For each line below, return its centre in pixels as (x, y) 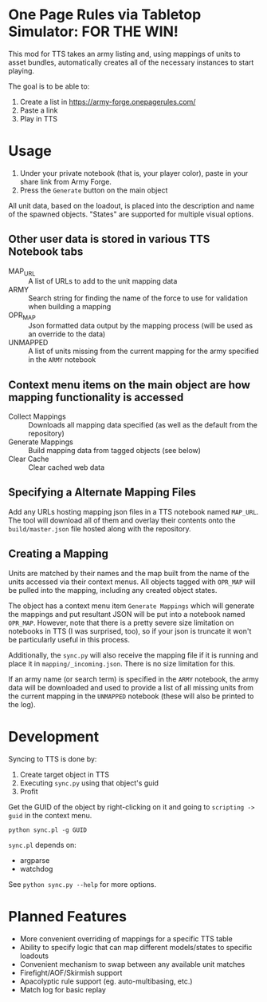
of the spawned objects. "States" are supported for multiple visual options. (131, 214)
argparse (35, 860)
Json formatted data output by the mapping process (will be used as (141, 326)
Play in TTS (39, 118)
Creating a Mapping (59, 554)
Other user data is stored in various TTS (109, 239)
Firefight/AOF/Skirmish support (71, 972)
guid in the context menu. (50, 815)
